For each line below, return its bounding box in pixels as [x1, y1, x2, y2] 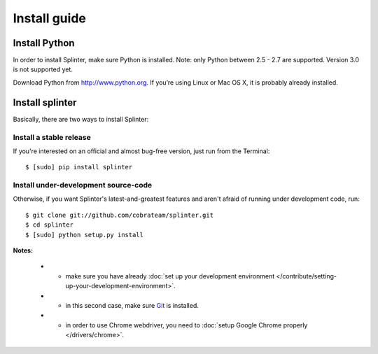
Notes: [13, 246, 34, 255]
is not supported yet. [13, 65, 73, 73]
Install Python [13, 37, 75, 49]
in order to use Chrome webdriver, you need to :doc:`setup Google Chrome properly [65, 320, 308, 329]
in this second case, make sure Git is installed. [65, 301, 199, 309]
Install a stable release [13, 132, 91, 142]
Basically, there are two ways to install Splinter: [13, 115, 149, 123]
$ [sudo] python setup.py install [25, 231, 143, 239]
